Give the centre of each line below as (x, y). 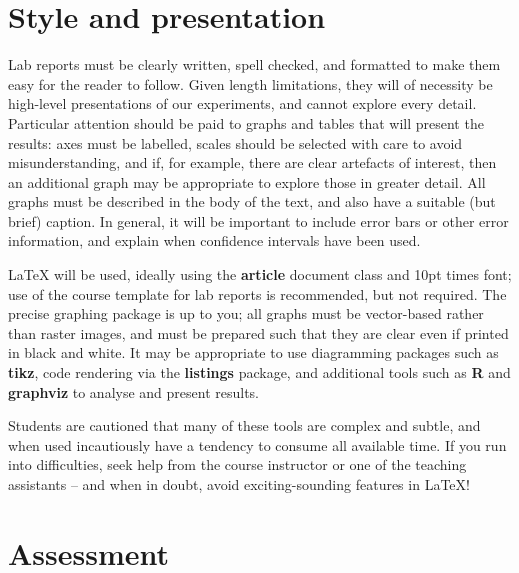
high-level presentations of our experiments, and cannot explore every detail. (242, 103)
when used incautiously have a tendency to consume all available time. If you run (257, 444)
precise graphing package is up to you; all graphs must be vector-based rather (246, 313)
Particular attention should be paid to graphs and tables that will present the (246, 122)
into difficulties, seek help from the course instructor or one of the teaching (237, 464)
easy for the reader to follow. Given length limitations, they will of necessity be (250, 83)
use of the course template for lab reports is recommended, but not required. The (257, 293)
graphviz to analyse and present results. (134, 391)
